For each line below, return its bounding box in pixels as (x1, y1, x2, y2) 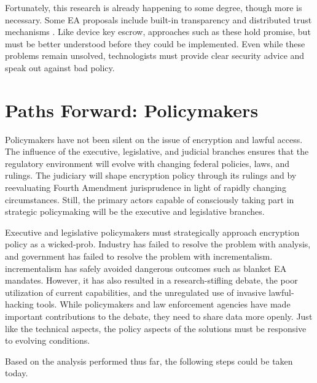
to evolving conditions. (5, 334, 90, 347)
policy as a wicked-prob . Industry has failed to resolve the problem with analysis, (5, 238, 311, 250)
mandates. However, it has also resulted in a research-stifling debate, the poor (5, 274, 298, 287)
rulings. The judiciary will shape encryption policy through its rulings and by (5, 169, 297, 182)
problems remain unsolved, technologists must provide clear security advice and (5, 49, 305, 62)
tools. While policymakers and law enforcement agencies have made (36, 298, 291, 311)
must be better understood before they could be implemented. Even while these (5, 37, 305, 50)
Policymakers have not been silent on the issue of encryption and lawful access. (5, 133, 303, 145)
